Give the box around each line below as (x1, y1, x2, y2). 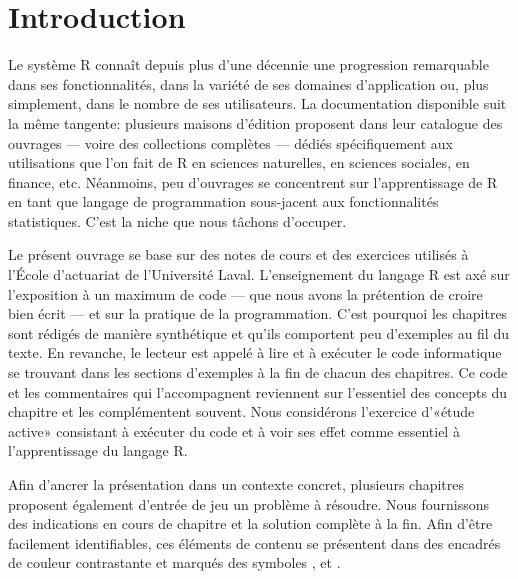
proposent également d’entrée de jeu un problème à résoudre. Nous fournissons (8, 493, 489, 514)
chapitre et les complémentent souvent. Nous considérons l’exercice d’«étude (8, 401, 475, 422)
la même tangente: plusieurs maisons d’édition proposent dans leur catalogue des (8, 112, 503, 133)
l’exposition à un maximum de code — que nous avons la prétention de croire (8, 283, 483, 304)
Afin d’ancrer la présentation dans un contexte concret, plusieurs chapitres (8, 474, 465, 494)
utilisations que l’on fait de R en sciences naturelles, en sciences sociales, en (8, 152, 470, 173)
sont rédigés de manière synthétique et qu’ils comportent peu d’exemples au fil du (8, 322, 509, 343)
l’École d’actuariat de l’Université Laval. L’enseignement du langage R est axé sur (8, 264, 510, 285)
